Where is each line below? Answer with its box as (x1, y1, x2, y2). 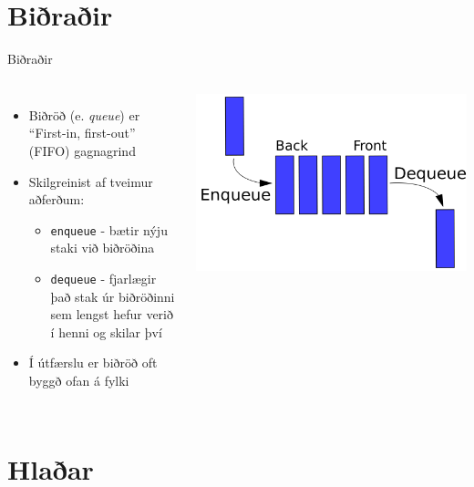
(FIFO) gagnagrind (28, 140, 136, 160)
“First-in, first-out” (28, 123, 136, 142)
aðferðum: (28, 190, 85, 209)
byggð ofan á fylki (28, 370, 129, 389)
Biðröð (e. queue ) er (28, 105, 140, 124)
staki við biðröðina (50, 238, 155, 257)
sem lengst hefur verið (50, 305, 173, 324)
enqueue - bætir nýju (50, 220, 168, 239)
